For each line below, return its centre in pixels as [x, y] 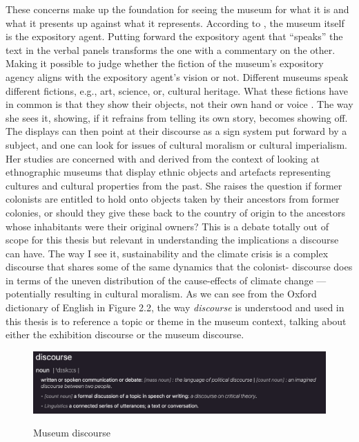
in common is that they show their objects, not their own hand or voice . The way [179, 104]
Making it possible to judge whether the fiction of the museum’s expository [165, 63]
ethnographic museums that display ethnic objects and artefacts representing [168, 172]
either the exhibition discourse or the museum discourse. [125, 334]
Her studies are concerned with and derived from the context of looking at [163, 158]
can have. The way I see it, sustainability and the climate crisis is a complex [167, 253]
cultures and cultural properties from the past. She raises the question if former [174, 185]
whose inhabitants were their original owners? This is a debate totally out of [167, 226]
